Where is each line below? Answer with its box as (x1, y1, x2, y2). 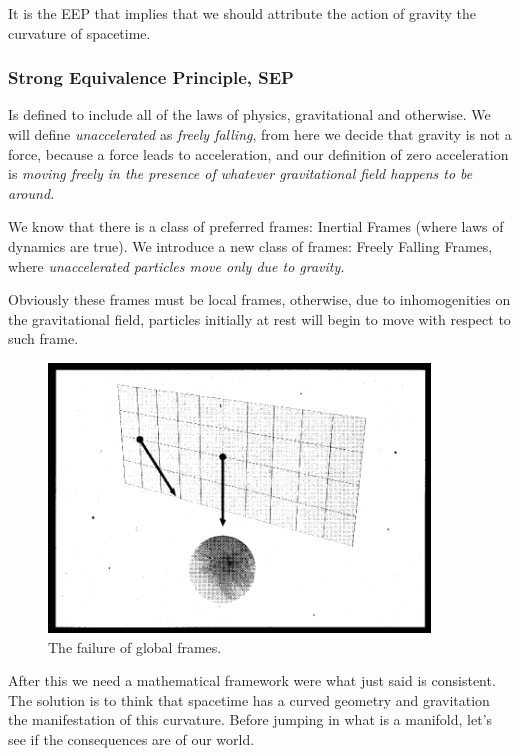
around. (8, 182, 55, 203)
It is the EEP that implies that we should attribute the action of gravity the (8, 3, 476, 23)
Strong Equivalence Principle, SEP (8, 65, 294, 90)
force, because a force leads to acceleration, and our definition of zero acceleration (8, 143, 509, 164)
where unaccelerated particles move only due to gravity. (8, 255, 345, 276)
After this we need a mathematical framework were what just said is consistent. (8, 670, 496, 691)
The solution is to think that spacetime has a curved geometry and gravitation (8, 689, 490, 710)
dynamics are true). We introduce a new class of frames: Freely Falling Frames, (8, 235, 493, 256)
